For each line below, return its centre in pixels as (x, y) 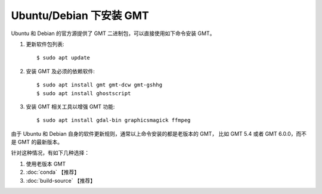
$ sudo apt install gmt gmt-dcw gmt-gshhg (100, 85)
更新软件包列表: (45, 44)
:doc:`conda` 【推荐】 (53, 172)
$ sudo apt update (64, 58)
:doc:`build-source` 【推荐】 (61, 180)
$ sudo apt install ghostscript (84, 93)
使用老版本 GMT (46, 164)
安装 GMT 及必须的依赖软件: (61, 71)
